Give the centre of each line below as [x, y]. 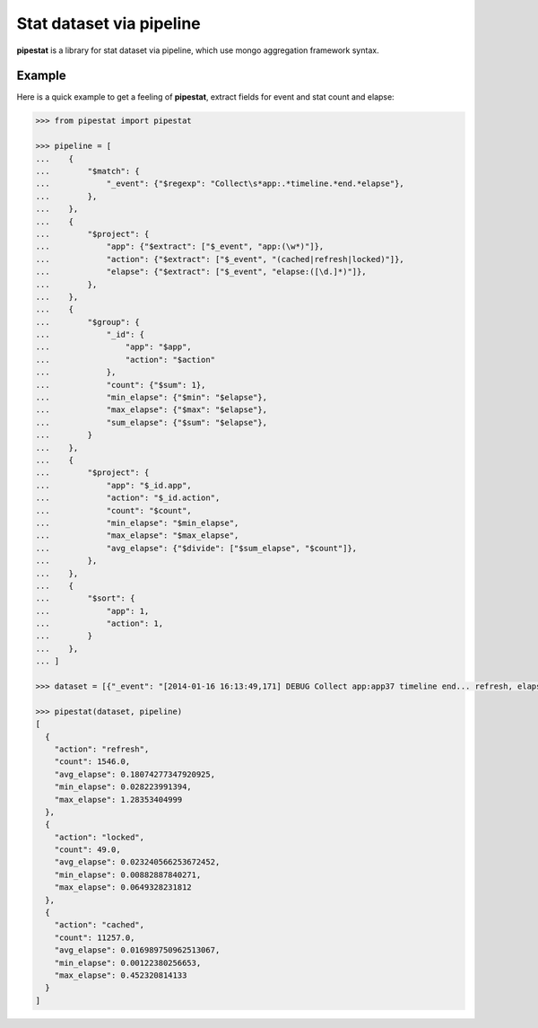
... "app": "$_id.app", [113, 485]
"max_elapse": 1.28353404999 [118, 800]
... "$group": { [88, 322]
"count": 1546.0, [92, 762]
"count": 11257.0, [95, 937]
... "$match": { [88, 171]
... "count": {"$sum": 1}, [121, 385]
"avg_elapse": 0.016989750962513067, [137, 950]
